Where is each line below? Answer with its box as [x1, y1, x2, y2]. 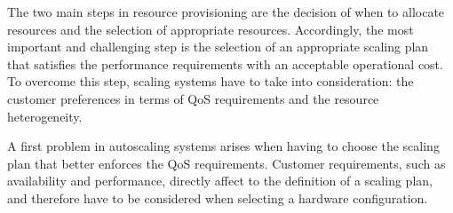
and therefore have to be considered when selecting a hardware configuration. [7, 188, 428, 207]
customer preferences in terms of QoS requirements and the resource [7, 89, 379, 107]
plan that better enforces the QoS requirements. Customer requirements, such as [7, 154, 446, 172]
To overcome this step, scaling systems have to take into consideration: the [7, 72, 414, 91]
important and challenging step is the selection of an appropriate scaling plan [7, 37, 429, 56]
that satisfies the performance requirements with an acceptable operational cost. [7, 54, 443, 73]
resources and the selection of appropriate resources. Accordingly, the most [7, 20, 414, 38]
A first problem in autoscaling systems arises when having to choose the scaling [7, 137, 440, 155]
